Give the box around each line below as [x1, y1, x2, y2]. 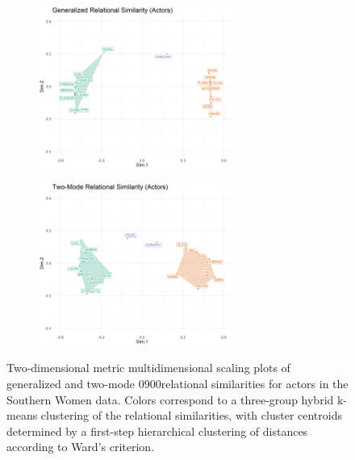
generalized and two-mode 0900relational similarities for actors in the [6, 374, 349, 391]
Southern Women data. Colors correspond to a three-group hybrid [6, 391, 334, 408]
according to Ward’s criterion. [6, 438, 155, 455]
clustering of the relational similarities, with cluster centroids [40, 407, 342, 424]
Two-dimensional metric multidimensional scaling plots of [6, 359, 290, 376]
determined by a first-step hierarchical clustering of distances [6, 422, 308, 439]
